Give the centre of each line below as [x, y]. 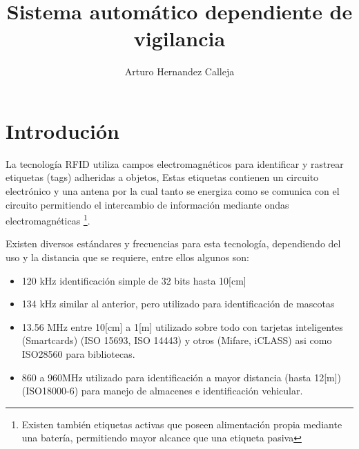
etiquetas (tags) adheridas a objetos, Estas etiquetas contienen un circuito [162, 177]
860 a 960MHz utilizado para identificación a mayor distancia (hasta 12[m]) [182, 377]
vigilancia [179, 38]
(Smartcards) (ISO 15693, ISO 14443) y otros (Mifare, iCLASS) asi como [177, 340]
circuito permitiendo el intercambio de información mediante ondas [147, 204]
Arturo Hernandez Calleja [179, 71]
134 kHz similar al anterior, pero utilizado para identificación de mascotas [178, 304]
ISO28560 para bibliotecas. [78, 354]
